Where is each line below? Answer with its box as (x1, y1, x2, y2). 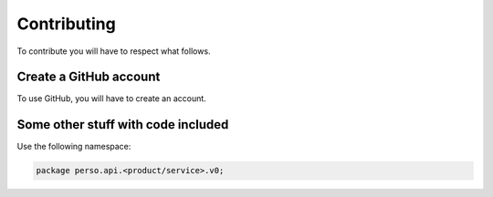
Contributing (16, 14, 116, 34)
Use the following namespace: (16, 141, 131, 152)
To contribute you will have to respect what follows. (16, 46, 211, 57)
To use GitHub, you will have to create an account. (16, 93, 207, 104)
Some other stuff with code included (16, 117, 229, 132)
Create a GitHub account (16, 69, 161, 85)
